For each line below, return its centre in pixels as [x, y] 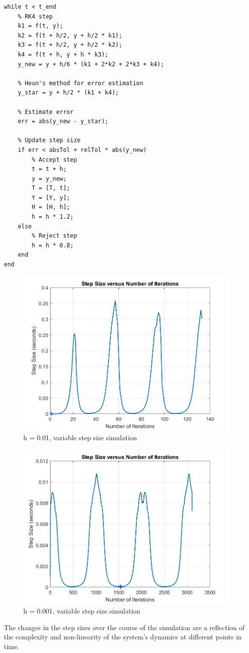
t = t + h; [49, 169]
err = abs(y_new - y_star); [63, 121]
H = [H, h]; [51, 207]
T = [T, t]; [51, 188]
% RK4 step [35, 16]
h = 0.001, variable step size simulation [82, 611]
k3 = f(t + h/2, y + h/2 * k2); [70, 45]
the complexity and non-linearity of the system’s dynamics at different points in [123, 637]
